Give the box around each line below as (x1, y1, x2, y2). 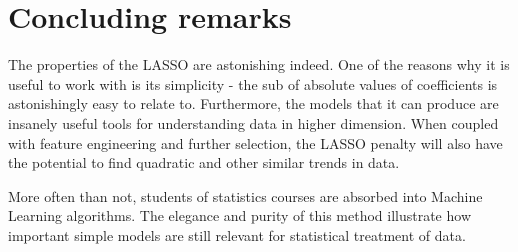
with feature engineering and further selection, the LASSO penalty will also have (8, 132, 503, 153)
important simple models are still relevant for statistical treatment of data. (8, 224, 466, 245)
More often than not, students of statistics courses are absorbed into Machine (8, 185, 483, 206)
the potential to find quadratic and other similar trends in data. (8, 152, 400, 173)
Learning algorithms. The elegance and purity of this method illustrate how (8, 205, 471, 226)
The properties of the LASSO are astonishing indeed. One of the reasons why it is (8, 54, 510, 75)
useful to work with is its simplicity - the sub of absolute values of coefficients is (8, 73, 498, 94)
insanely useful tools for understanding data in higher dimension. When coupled (8, 112, 499, 133)
